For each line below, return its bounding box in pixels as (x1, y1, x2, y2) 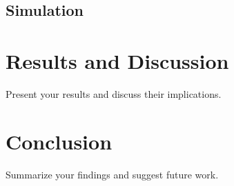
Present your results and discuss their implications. (6, 86, 222, 101)
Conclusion (6, 127, 113, 155)
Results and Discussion (6, 46, 229, 74)
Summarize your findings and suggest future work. (6, 167, 219, 181)
